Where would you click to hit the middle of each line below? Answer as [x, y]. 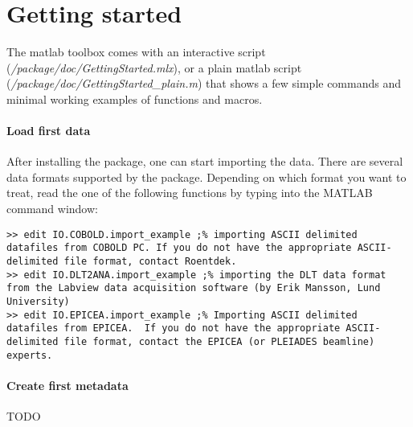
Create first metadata [67, 385]
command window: [52, 209]
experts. [30, 355]
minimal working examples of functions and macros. [135, 99]
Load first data [49, 131]
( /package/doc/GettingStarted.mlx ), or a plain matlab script [154, 67]
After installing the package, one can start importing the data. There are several [205, 161]
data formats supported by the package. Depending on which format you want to [206, 177]
